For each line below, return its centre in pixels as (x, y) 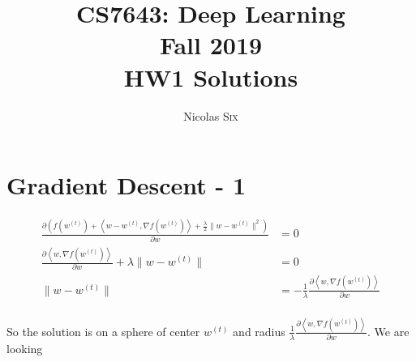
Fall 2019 (211, 45)
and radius (259, 331)
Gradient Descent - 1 (127, 185)
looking (25, 348)
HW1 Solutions (211, 77)
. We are (388, 331)
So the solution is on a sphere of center (103, 331)
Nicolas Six (211, 115)
